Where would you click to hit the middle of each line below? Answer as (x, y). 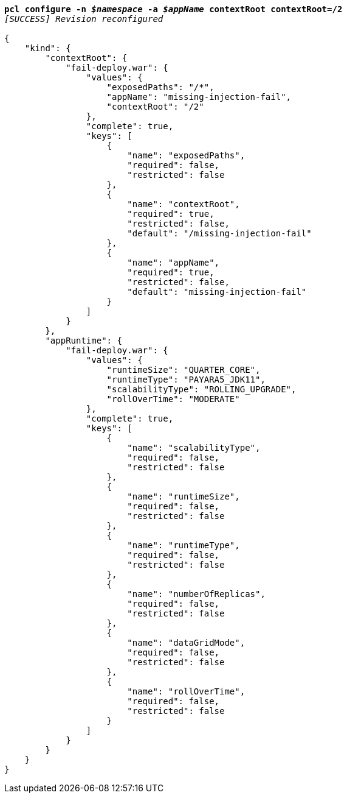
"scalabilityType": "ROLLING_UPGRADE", (201, 389)
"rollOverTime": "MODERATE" (173, 399)
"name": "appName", (173, 263)
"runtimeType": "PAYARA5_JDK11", (186, 380)
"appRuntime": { (84, 341)
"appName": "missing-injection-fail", (199, 97)
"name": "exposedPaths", (186, 155)
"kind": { (48, 48)
